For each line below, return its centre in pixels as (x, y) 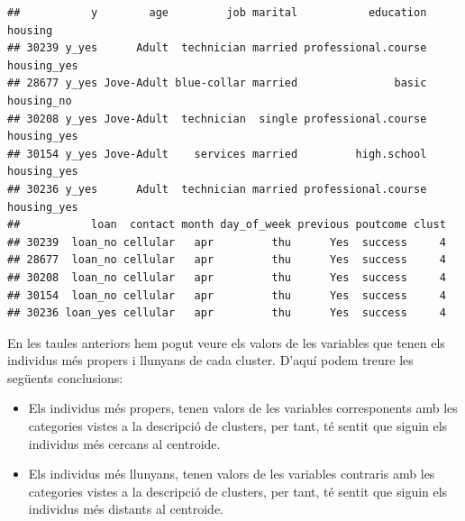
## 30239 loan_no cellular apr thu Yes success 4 (227, 242)
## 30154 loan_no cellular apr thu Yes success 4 (227, 295)
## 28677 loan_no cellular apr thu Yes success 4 (227, 260)
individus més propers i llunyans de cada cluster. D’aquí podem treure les (210, 360)
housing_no (40, 101)
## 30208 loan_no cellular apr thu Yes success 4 (227, 277)
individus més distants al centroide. (126, 509)
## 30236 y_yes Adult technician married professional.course (217, 189)
